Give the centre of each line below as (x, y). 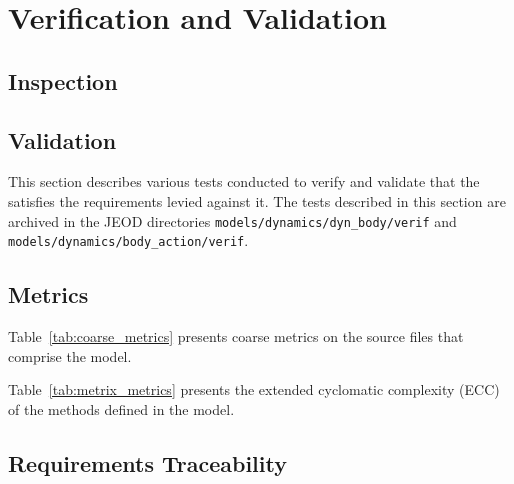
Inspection (63, 80)
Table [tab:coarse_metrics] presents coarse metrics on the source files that (236, 336)
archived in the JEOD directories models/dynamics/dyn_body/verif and (232, 220)
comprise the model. (70, 355)
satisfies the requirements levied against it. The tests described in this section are (257, 200)
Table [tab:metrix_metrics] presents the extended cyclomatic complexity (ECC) (254, 389)
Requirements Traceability (147, 462)
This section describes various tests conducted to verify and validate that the (244, 181)
